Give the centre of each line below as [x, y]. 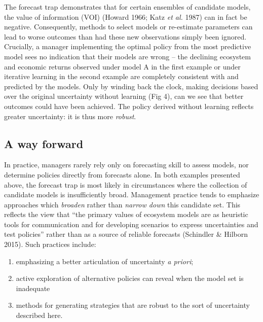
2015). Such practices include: [50, 244]
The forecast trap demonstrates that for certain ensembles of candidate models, [127, 7]
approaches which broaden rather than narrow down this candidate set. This [122, 204]
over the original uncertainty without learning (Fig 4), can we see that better [124, 96]
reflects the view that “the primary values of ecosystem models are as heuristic [126, 214]
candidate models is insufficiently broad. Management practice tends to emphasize [132, 194]
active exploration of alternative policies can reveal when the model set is [130, 278]
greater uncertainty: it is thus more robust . [70, 116]
